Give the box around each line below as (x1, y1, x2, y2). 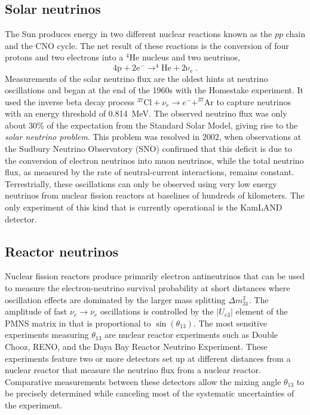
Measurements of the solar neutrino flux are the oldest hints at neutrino (5, 72, 268, 84)
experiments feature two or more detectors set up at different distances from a (5, 352, 291, 364)
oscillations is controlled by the (100, 305, 214, 318)
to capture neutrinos (216, 95, 291, 108)
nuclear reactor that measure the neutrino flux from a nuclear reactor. (5, 364, 261, 376)
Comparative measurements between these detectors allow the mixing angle (5, 375, 281, 387)
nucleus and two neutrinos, (142, 51, 240, 63)
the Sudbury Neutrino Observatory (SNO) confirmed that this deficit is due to (5, 142, 292, 155)
